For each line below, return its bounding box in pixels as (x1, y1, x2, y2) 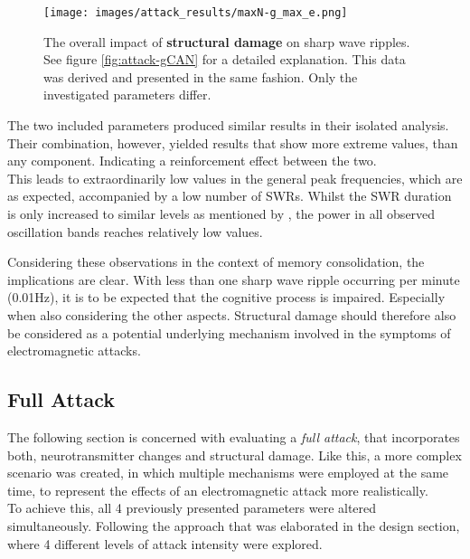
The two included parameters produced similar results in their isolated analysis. (7, 116, 449, 135)
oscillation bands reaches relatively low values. (7, 222, 263, 241)
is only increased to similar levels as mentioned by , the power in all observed (7, 204, 436, 223)
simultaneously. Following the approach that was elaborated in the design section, (7, 516, 460, 535)
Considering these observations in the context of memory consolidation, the (7, 252, 425, 271)
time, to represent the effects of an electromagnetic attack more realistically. (7, 480, 428, 499)
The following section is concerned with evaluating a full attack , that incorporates (7, 427, 460, 446)
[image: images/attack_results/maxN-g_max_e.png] (43, 6, 348, 19)
